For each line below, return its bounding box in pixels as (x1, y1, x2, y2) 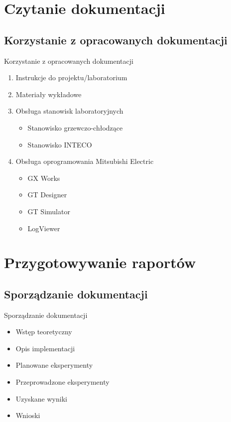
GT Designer (27, 189, 67, 200)
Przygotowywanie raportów (4, 252, 196, 273)
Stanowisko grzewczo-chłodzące (27, 122, 123, 133)
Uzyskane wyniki (15, 393, 67, 404)
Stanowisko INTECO (27, 139, 92, 149)
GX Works (27, 172, 60, 183)
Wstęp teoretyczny (15, 326, 72, 337)
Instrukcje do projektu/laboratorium (15, 72, 127, 83)
